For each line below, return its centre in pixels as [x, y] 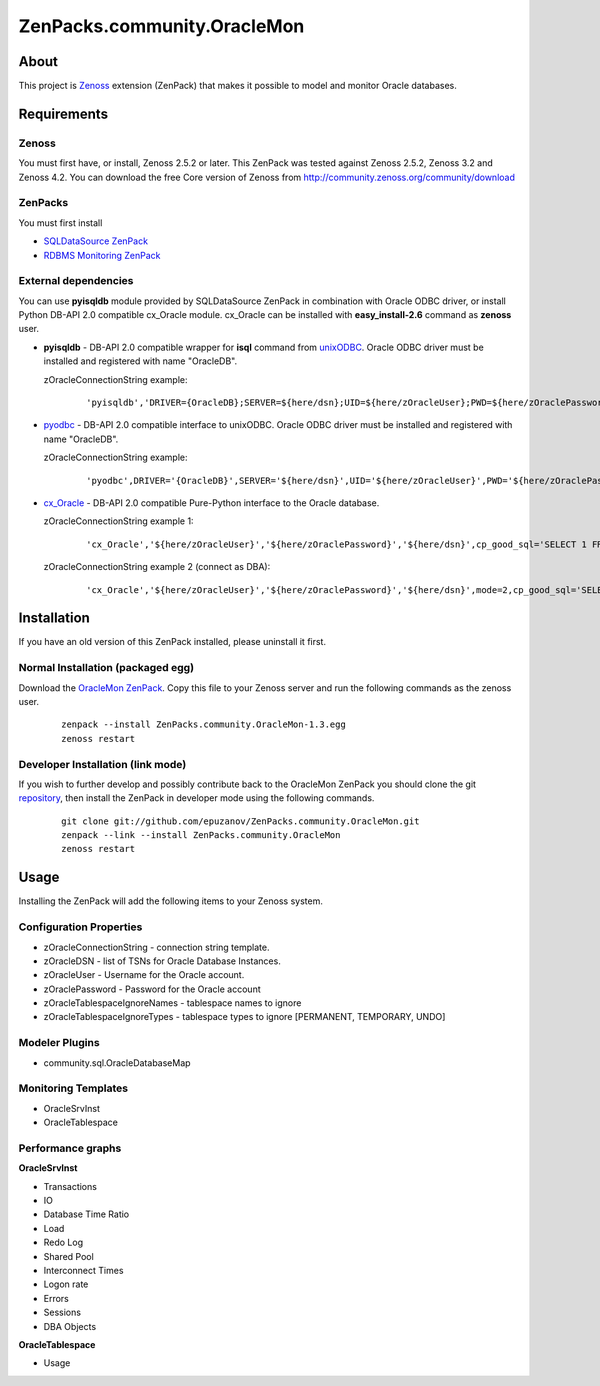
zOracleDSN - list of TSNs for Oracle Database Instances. [162, 961]
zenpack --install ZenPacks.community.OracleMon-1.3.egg [204, 724]
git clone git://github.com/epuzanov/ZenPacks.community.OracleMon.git [240, 821]
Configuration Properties [80, 927]
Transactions [70, 1186]
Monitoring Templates [73, 1088]
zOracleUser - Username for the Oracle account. [144, 975]
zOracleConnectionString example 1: [118, 521]
